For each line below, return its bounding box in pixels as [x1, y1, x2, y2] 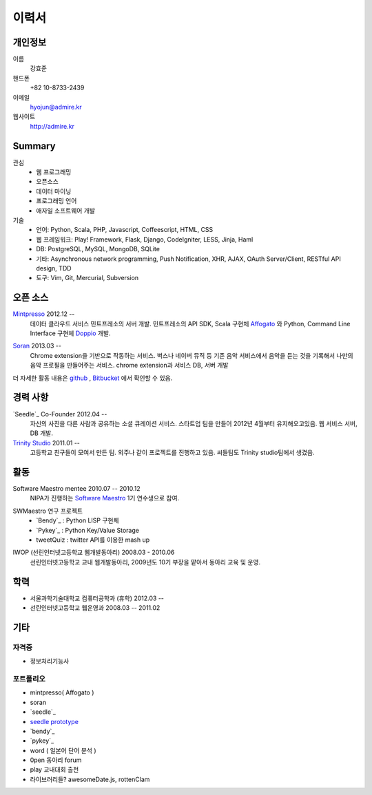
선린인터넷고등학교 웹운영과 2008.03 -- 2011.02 [30, 604, 161, 612]
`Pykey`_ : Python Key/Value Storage [36, 526, 139, 534]
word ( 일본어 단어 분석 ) [30, 746, 96, 754]
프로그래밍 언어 [36, 197, 77, 205]
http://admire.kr [30, 122, 75, 130]
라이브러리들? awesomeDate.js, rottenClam [30, 775, 150, 783]
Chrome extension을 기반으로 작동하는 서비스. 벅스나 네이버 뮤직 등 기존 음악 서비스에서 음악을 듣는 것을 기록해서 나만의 [30, 351, 354, 359]
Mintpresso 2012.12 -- [12, 310, 75, 318]
